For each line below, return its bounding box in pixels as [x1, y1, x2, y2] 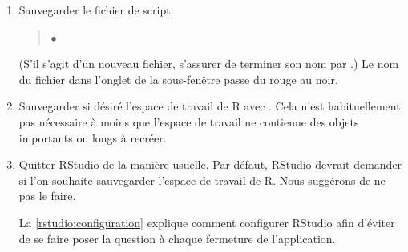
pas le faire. [18, 187, 76, 204]
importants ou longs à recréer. [18, 129, 167, 146]
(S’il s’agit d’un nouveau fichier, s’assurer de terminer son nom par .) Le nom [18, 55, 399, 72]
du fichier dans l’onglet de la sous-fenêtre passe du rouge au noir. [18, 70, 338, 87]
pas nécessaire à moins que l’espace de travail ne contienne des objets [18, 113, 359, 130]
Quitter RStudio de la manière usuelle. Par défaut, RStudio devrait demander [18, 156, 402, 173]
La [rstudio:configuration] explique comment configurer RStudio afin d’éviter [18, 214, 395, 230]
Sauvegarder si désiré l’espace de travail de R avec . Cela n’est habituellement [18, 98, 401, 114]
